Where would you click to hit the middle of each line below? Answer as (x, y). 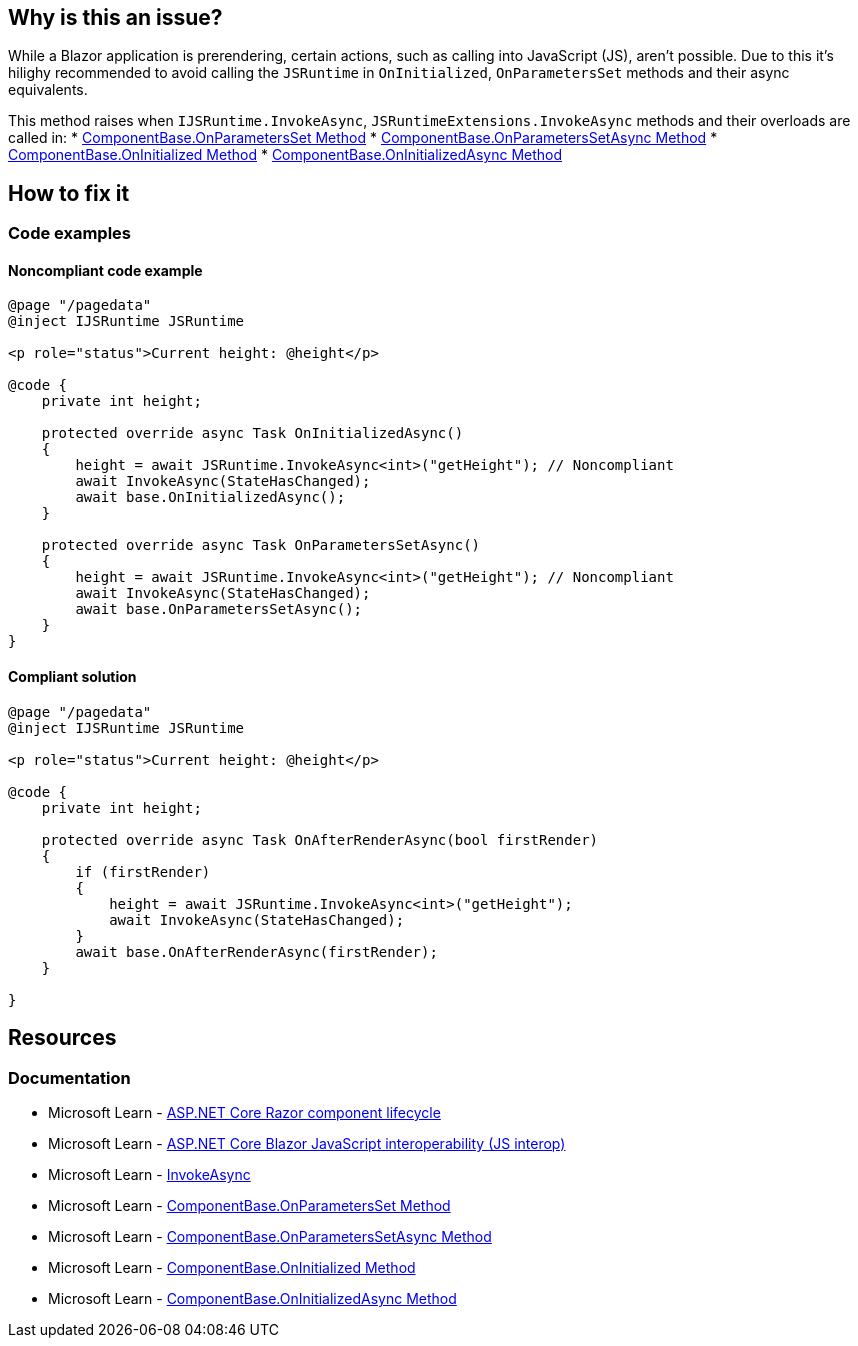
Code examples (70, 233)
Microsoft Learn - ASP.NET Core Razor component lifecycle (244, 1112)
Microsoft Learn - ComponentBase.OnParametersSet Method (249, 1205)
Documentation (69, 1077)
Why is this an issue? (115, 17)
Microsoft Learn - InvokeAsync (149, 1174)
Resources (62, 1038)
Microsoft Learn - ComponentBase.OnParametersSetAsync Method (270, 1236)
